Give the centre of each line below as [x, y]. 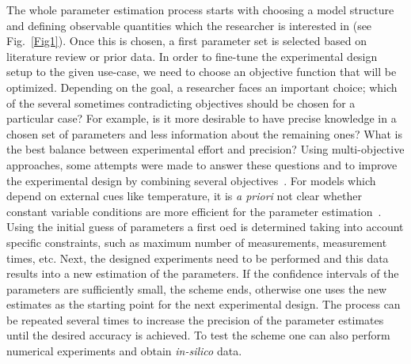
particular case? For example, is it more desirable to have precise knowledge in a [202, 118]
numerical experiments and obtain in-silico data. [124, 351]
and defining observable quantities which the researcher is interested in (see [189, 25]
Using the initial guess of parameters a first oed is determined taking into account [205, 227]
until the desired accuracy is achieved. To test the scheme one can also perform [198, 335]
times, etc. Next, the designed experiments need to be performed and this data [198, 258]
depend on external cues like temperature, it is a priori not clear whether [184, 196]
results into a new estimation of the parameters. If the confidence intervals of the [203, 273]
